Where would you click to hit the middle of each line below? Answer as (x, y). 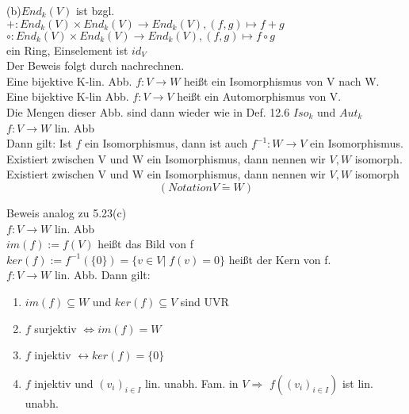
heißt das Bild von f (146, 244)
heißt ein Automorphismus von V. (259, 96)
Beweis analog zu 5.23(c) (67, 212)
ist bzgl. (95, 10)
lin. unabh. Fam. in (191, 383)
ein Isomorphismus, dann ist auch (166, 143)
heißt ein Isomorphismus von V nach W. (282, 80)
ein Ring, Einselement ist (67, 50)
